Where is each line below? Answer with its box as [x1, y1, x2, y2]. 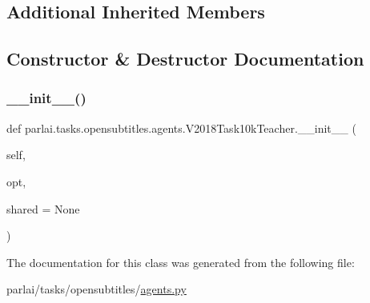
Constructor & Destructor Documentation [6, 46, 364, 71]
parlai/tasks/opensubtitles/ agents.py [6, 281, 187, 297]
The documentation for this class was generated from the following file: [6, 253, 355, 270]
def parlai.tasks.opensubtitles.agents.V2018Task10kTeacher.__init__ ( [6, 119, 356, 136]
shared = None [6, 200, 80, 217]
